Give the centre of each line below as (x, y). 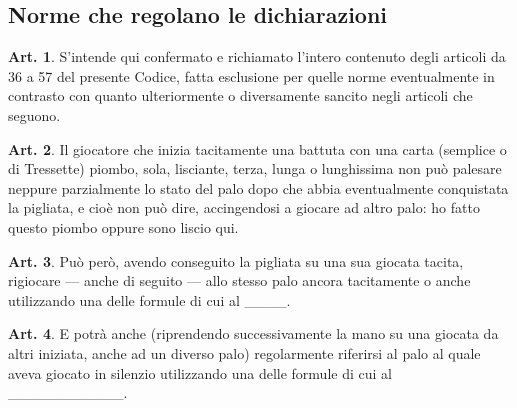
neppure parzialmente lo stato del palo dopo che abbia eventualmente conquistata (258, 187)
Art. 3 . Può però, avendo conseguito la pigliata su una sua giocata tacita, (236, 260)
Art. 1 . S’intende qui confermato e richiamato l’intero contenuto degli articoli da (257, 56)
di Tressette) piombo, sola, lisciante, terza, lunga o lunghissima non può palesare (255, 168)
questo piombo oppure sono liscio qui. (123, 226)
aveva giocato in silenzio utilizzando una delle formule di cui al (200, 372)
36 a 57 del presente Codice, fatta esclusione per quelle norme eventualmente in (251, 75)
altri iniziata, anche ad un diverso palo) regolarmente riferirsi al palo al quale (244, 352)
